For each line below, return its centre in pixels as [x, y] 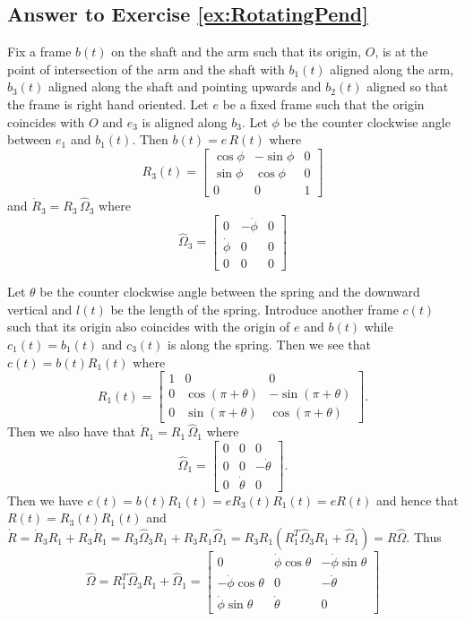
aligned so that [408, 86]
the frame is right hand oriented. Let [108, 103]
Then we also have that [72, 431]
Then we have [45, 500]
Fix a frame [39, 52]
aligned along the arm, [392, 69]
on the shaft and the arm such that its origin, [237, 52]
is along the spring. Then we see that [269, 344]
